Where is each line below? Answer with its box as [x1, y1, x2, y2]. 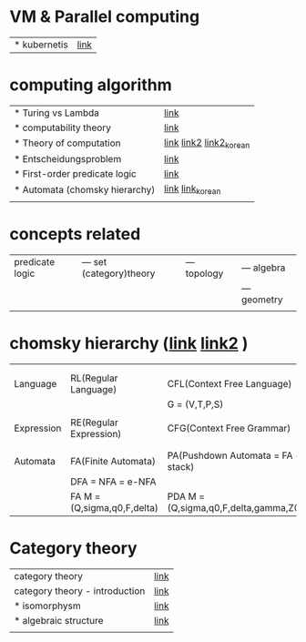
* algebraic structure [14, 615, 104, 627]
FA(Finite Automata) [70, 455, 157, 468]
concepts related [9, 224, 141, 245]
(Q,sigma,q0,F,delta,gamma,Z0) [167, 502, 304, 515]
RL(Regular [70, 372, 118, 384]
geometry [240, 293, 284, 306]
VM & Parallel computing [9, 6, 200, 27]
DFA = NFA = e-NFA [70, 475, 157, 488]
